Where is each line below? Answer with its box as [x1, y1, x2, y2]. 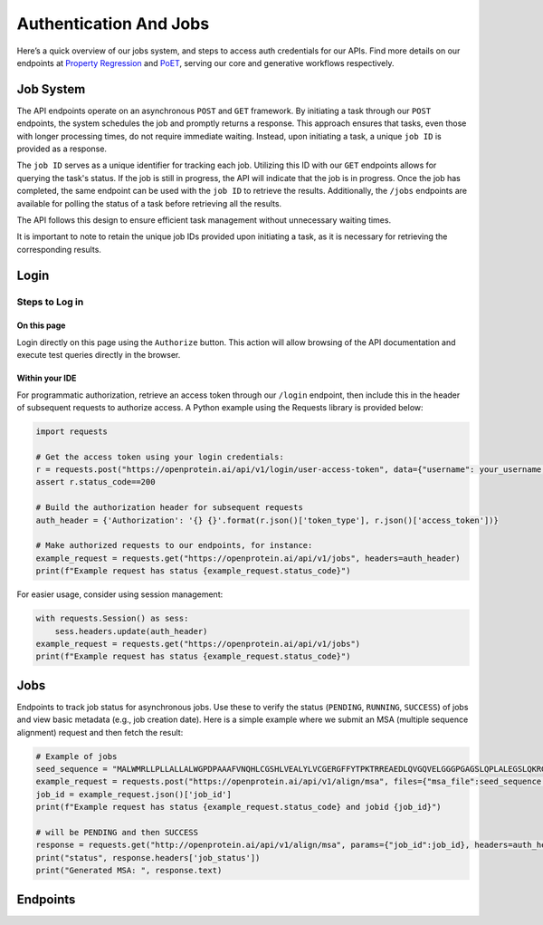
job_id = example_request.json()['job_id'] [35, 789, 233, 799]
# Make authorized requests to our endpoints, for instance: [35, 540, 313, 551]
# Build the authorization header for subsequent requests [35, 503, 303, 513]
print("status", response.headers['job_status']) [35, 853, 261, 862]
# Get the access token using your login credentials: [35, 451, 284, 462]
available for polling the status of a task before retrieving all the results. [16, 198, 282, 208]
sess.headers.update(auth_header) [54, 626, 208, 636]
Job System [16, 82, 86, 97]
